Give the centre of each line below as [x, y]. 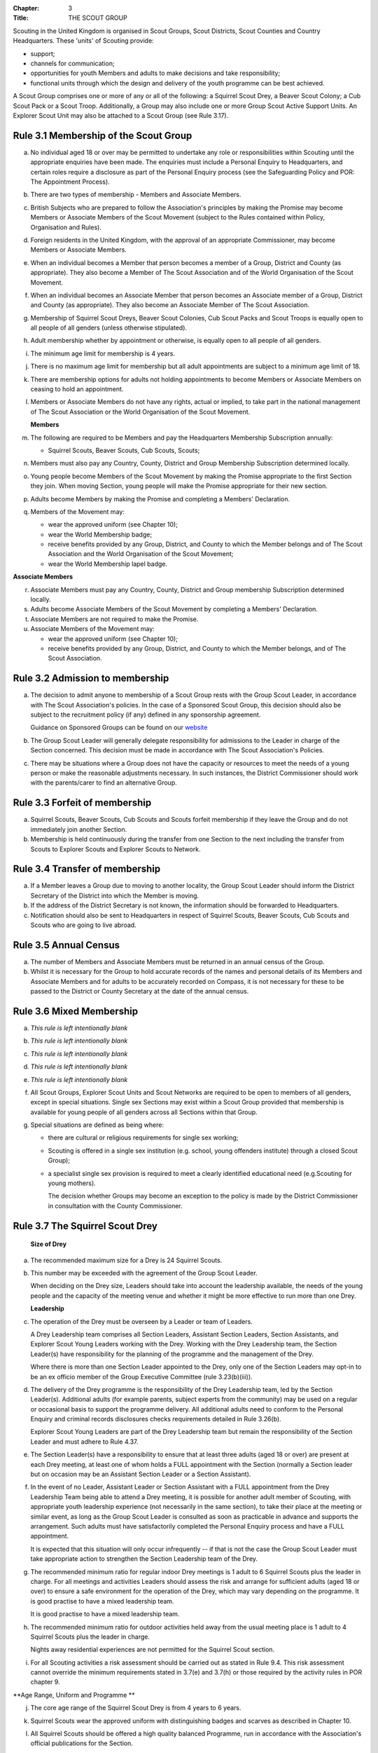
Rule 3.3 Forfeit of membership [82, 803]
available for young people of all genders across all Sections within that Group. [144, 1112]
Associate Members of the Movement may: [93, 629]
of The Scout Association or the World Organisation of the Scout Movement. [140, 412]
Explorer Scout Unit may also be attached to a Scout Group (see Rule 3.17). [121, 115]
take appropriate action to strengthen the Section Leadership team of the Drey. [144, 1559]
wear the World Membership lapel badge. [108, 564]
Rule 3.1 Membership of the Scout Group [103, 136]
